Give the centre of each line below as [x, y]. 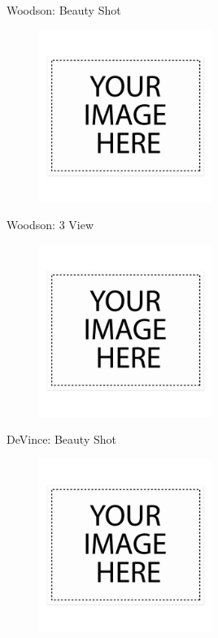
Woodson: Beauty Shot [64, 10]
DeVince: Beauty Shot [61, 439]
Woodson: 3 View [50, 225]
